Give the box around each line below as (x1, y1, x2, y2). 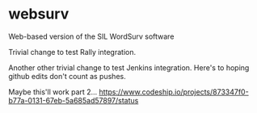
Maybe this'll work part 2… (8, 86, 98, 97)
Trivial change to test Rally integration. (8, 47, 136, 56)
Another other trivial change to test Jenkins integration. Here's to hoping (8, 62, 250, 73)
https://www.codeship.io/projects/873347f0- (99, 86, 249, 97)
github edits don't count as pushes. (8, 71, 127, 81)
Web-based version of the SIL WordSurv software (8, 31, 175, 41)
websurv (8, 5, 70, 23)
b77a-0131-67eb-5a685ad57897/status (8, 95, 139, 105)
